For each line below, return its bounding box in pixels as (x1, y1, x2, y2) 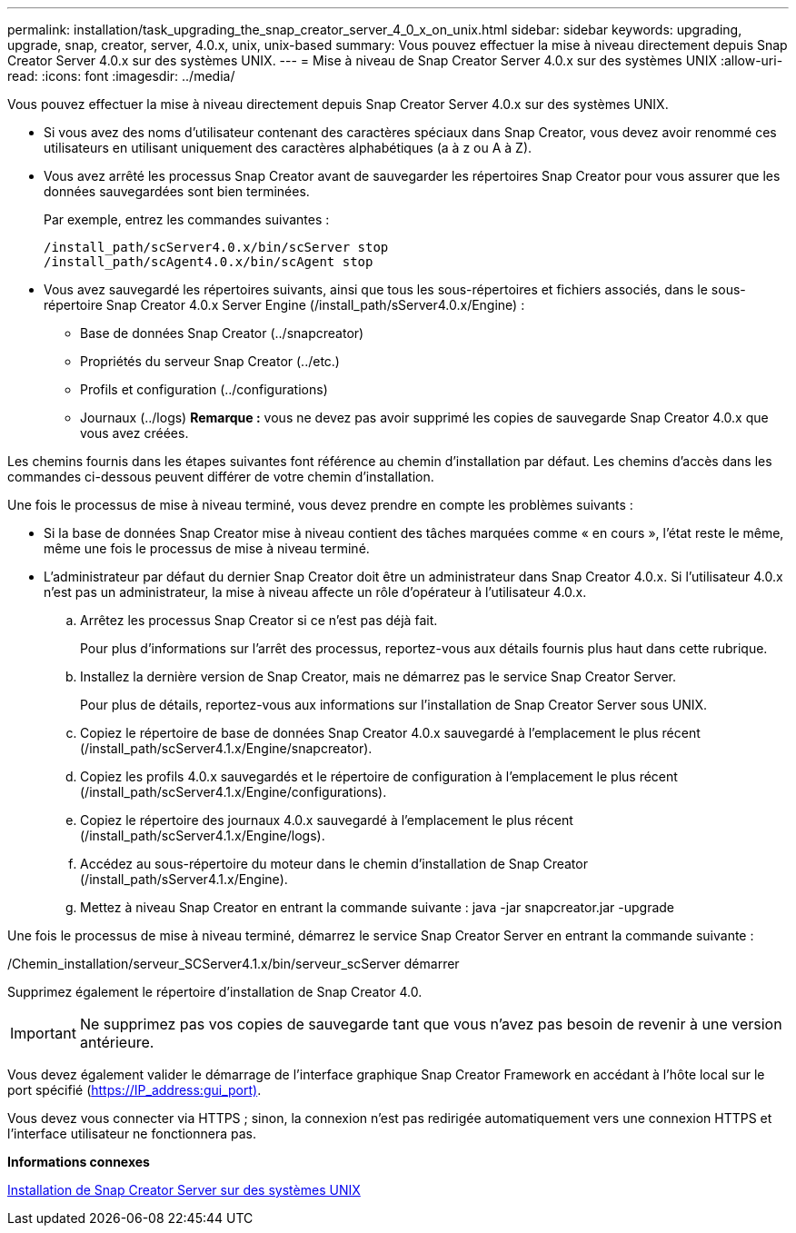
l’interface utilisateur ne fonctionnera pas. (7, 1126, 257, 1141)
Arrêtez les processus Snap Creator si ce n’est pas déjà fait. (80, 612, 438, 628)
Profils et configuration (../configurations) (80, 382, 328, 397)
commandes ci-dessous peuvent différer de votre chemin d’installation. (7, 469, 434, 484)
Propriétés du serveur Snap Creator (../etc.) (80, 353, 340, 369)
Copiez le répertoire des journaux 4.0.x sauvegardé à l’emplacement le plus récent (80, 812, 573, 828)
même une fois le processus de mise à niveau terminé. (44, 541, 370, 556)
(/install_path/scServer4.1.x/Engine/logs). (80, 828, 325, 843)
